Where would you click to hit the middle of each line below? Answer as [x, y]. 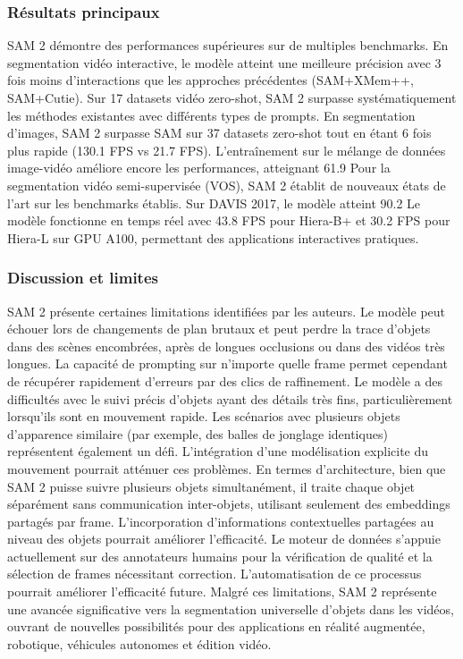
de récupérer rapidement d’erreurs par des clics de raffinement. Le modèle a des [225, 380]
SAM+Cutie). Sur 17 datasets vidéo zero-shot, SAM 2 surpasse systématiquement [232, 97]
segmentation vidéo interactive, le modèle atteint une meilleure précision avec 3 [224, 62]
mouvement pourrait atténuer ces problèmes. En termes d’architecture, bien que [227, 468]
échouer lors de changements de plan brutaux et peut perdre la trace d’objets [219, 329]
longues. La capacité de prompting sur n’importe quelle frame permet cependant [227, 363]
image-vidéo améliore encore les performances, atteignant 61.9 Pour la [199, 168]
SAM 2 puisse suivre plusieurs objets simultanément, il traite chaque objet [211, 486]
